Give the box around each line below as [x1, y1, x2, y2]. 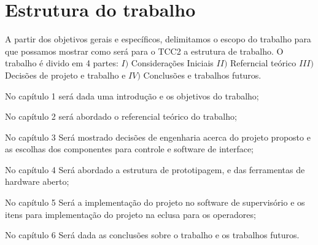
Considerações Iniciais [131, 56, 214, 69]
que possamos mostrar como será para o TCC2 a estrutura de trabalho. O [5, 44, 284, 57]
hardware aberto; [5, 175, 69, 188]
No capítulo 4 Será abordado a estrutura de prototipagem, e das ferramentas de [5, 163, 305, 176]
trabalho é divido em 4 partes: [5, 56, 118, 69]
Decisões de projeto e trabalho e [5, 68, 126, 81]
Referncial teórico [230, 56, 297, 69]
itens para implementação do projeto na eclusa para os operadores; [5, 208, 256, 220]
